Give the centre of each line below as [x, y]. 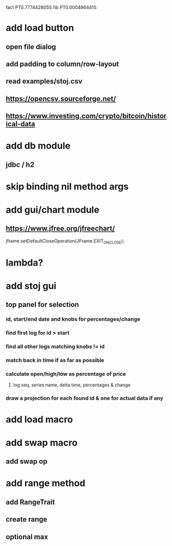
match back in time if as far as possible [55, 360]
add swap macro [42, 443]
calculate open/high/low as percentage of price [66, 374]
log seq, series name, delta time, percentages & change [72, 385]
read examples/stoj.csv [44, 81]
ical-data [20, 124]
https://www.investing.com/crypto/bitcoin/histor [86, 116]
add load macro [39, 419]
